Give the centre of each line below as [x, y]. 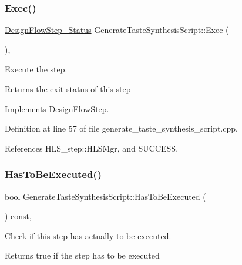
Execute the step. [36, 69]
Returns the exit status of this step [68, 89]
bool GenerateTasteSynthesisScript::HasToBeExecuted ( [105, 196]
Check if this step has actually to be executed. [88, 235]
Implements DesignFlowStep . [57, 108]
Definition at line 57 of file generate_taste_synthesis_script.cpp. [121, 128]
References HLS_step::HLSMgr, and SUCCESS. [92, 148]
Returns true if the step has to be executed [82, 255]
